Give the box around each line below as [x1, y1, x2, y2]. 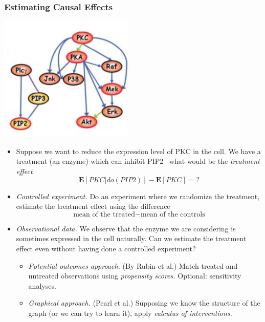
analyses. [28, 280, 56, 291]
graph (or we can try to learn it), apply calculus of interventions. [28, 307, 232, 318]
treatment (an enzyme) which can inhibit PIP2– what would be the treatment [16, 156, 260, 166]
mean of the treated [73, 210, 136, 218]
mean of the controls [140, 210, 205, 218]
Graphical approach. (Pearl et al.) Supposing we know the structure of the [28, 297, 260, 308]
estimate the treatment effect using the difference [16, 201, 170, 211]
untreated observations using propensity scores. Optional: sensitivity [28, 270, 241, 281]
